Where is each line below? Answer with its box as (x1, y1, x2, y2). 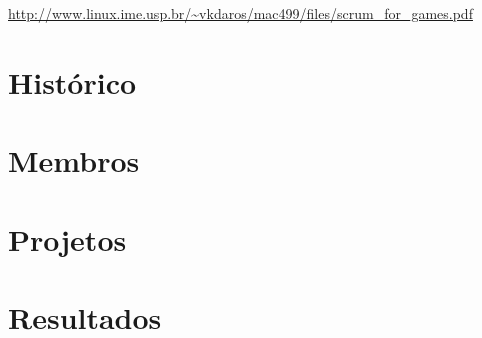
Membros (8, 140, 140, 181)
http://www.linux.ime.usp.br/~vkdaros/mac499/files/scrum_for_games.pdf (8, 3, 473, 23)
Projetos (8, 218, 127, 259)
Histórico (8, 61, 137, 102)
